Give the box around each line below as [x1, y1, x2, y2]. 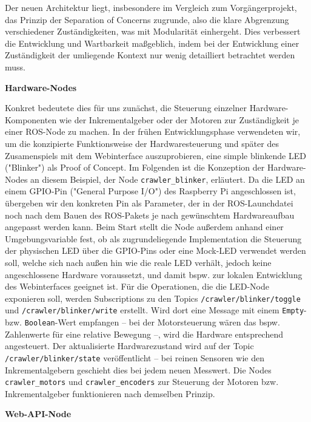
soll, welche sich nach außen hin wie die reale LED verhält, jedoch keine [5, 256, 272, 268]
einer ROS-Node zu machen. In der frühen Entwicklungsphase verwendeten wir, [5, 125, 301, 138]
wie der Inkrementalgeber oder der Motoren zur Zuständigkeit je [59, 113, 299, 126]
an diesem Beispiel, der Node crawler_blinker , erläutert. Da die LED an [30, 172, 305, 185]
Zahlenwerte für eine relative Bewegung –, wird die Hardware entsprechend [5, 327, 284, 340]
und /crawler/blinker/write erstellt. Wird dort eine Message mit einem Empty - [5, 304, 307, 316]
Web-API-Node [5, 407, 72, 420]
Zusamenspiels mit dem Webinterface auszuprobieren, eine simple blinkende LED [5, 149, 306, 162]
